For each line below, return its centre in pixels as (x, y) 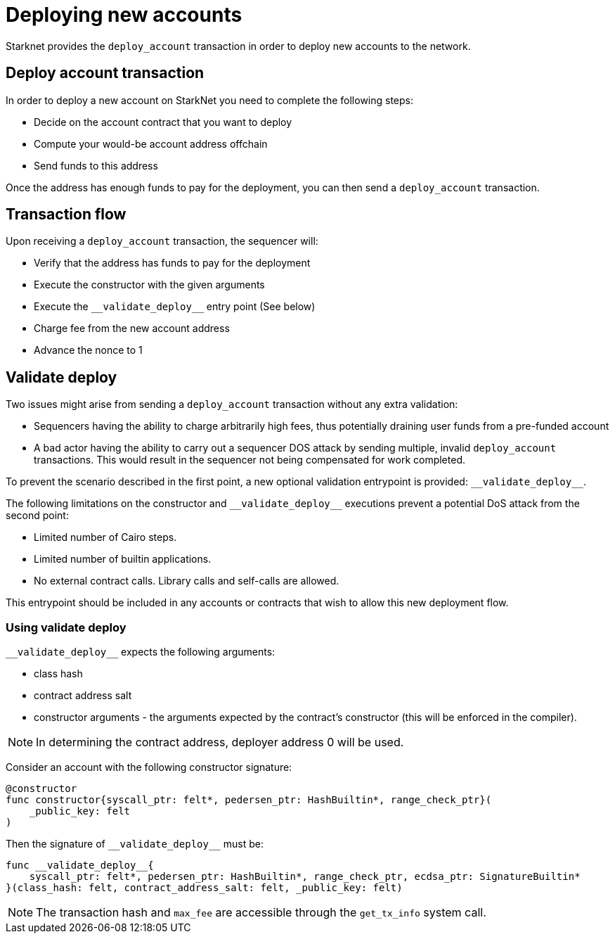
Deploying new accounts (124, 15)
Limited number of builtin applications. (123, 559)
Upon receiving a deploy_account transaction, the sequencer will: (162, 241)
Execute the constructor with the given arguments (149, 285)
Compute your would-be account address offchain (151, 143)
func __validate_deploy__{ (80, 865)
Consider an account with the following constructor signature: (149, 767)
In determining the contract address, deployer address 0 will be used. (220, 742)
